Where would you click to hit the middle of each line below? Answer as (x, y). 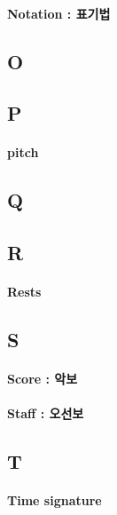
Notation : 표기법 (59, 13)
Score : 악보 (43, 379)
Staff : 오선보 (46, 413)
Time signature (55, 500)
